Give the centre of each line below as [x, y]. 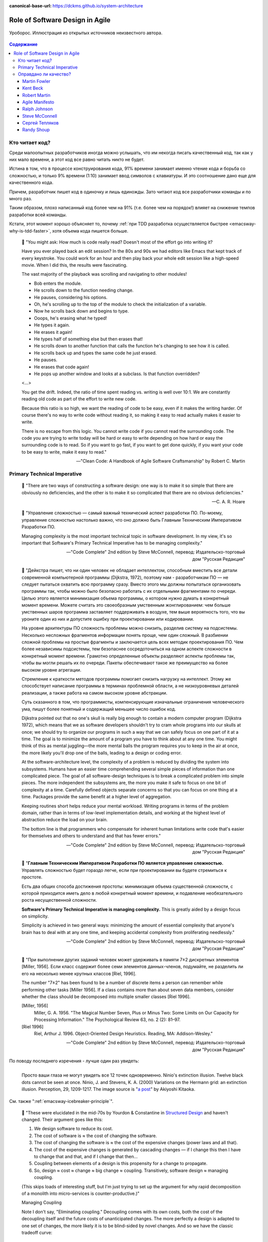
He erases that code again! [62, 367]
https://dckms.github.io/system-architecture [98, 6]
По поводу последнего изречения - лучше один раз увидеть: [74, 1061]
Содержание [23, 44]
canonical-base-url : [31, 6]
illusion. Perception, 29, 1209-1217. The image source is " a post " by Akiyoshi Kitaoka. [108, 1089]
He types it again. [52, 325]
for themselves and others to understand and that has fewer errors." [91, 836]
